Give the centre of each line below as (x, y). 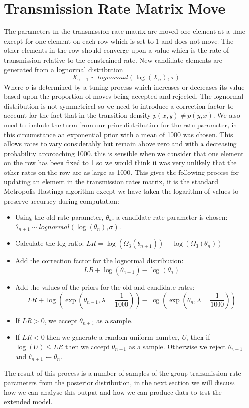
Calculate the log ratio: (50, 243)
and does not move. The (197, 40)
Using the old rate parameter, (59, 217)
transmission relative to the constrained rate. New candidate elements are (113, 59)
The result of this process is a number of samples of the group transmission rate (123, 373)
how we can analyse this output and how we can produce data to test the (113, 392)
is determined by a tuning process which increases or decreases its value (138, 86)
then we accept (87, 346)
